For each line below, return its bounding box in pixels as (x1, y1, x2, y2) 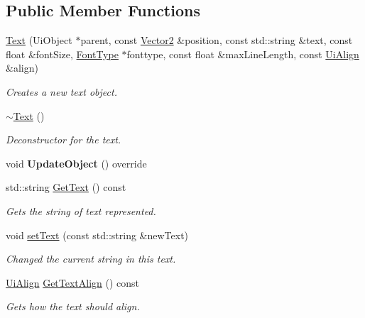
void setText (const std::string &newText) (6, 227, 189, 242)
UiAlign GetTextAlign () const (6, 275, 140, 290)
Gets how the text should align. (6, 299, 140, 314)
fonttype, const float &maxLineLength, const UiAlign (126, 46, 359, 61)
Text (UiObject (6, 33, 72, 48)
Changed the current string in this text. (6, 251, 176, 266)
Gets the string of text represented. (6, 203, 156, 218)
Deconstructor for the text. (6, 132, 121, 147)
